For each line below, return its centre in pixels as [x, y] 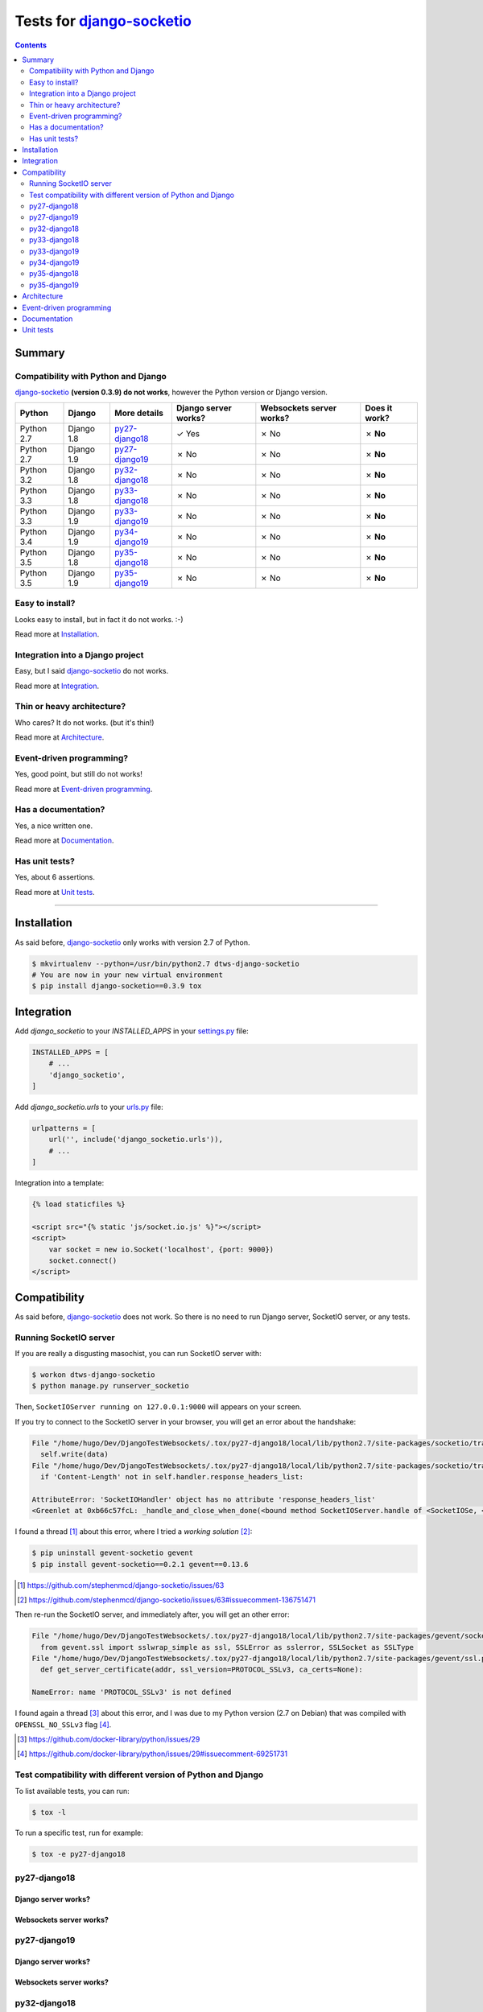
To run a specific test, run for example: [79, 1833]
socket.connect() [83, 1261]
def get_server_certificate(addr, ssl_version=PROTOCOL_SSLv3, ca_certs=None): [202, 1670]
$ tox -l [49, 1812]
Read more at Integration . [57, 686]
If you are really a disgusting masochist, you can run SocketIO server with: [138, 1354]
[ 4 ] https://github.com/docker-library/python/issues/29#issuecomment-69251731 [153, 1754]
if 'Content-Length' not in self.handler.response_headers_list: [172, 1476]
